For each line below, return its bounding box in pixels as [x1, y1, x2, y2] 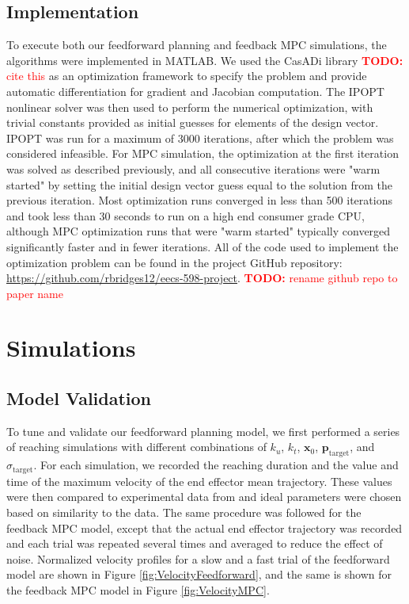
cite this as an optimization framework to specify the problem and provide [6, 67, 367, 84]
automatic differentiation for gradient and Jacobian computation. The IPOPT [6, 82, 384, 99]
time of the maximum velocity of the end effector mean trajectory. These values [6, 472, 392, 489]
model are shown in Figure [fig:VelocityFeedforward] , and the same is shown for [6, 566, 392, 583]
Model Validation [6, 386, 152, 411]
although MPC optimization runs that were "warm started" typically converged [6, 223, 391, 239]
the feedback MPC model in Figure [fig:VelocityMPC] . [6, 581, 270, 598]
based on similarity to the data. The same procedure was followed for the [6, 503, 362, 520]
